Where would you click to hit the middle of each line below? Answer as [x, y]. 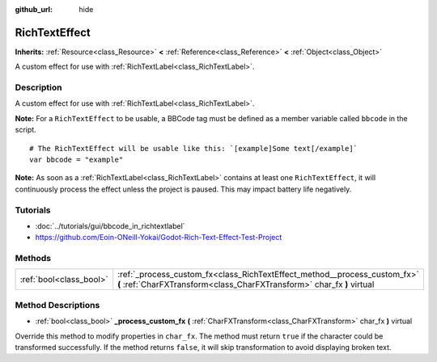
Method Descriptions [57, 305]
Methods [33, 259]
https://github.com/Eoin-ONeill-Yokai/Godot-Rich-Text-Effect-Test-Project [159, 238]
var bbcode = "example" [76, 160]
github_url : [34, 9]
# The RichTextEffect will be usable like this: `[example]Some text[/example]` [194, 148]
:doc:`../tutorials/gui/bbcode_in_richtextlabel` [110, 225]
